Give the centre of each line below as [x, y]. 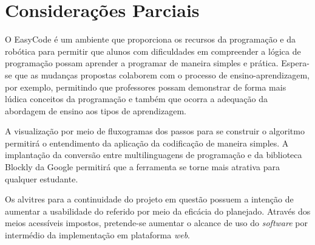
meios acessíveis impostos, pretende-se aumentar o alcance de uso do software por [156, 223]
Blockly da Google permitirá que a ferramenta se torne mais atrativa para [142, 167]
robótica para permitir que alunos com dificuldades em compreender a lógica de [153, 51]
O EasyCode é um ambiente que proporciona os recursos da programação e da [151, 39]
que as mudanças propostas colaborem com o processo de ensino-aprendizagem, [162, 74]
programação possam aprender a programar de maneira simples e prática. [142, 63]
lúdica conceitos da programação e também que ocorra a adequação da [137, 99]
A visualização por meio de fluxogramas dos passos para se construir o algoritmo [155, 131]
